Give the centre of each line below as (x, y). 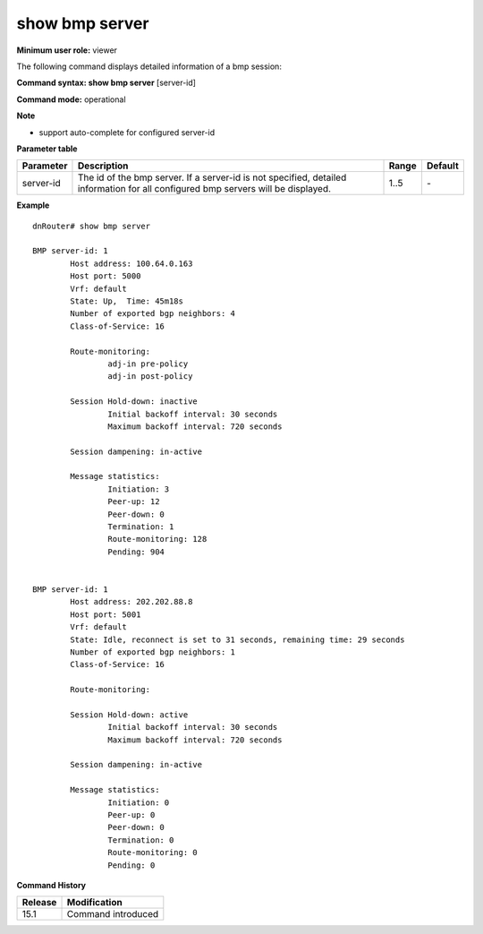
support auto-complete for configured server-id (127, 132)
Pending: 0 (131, 865)
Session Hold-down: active (129, 715)
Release (39, 903)
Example (33, 205)
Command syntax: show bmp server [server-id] (106, 83)
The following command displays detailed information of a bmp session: (149, 66)
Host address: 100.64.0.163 (131, 263)
